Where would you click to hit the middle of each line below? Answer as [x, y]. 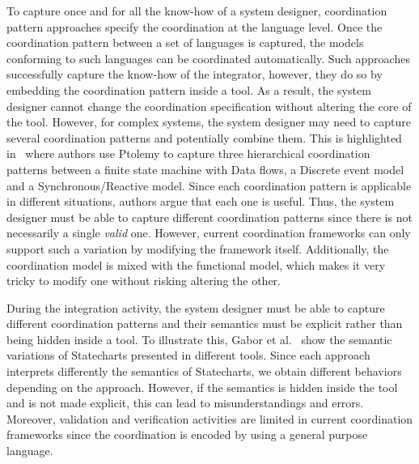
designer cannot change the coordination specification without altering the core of [209, 106]
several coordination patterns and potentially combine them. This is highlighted [204, 137]
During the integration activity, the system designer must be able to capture [196, 307]
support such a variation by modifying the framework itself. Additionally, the [198, 248]
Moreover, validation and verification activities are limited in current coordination [210, 418]
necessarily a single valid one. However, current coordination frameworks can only [209, 233]
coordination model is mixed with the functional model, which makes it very [196, 264]
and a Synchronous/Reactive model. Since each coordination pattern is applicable [209, 185]
